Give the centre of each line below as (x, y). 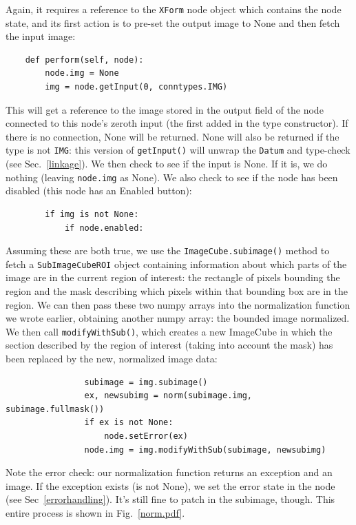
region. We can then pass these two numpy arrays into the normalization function (178, 304)
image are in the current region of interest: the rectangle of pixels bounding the (173, 277)
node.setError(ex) (146, 436)
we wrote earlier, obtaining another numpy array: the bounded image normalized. (178, 318)
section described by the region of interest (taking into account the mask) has (169, 345)
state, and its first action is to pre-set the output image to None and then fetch (173, 22)
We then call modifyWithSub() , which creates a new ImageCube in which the (169, 331)
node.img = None (82, 73)
